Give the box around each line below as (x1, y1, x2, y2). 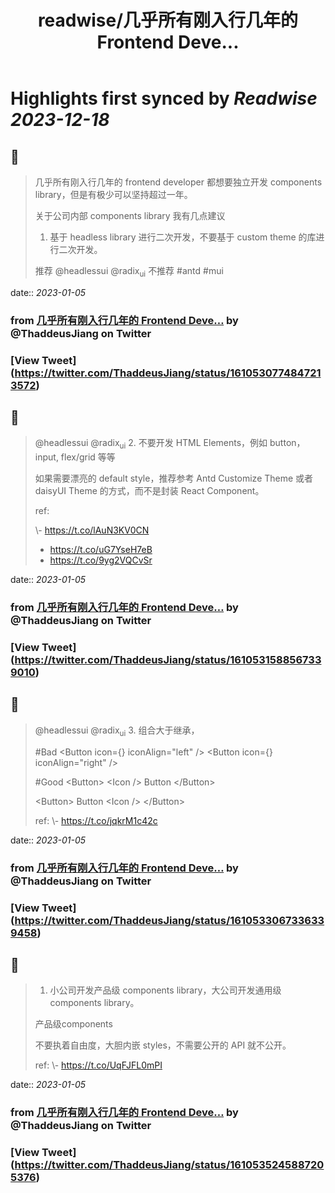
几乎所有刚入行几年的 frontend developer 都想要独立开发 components (34, 176, 323, 188)
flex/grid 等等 (60, 451, 116, 463)
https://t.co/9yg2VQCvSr (49, 554, 153, 566)
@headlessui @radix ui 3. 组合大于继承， (34, 724, 200, 738)
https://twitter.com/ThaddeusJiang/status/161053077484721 (14, 366, 322, 380)
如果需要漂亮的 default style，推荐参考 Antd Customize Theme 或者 (34, 472, 314, 485)
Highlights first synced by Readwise (10, 87, 318, 110)
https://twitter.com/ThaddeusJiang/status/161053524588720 (14, 1158, 325, 1172)
